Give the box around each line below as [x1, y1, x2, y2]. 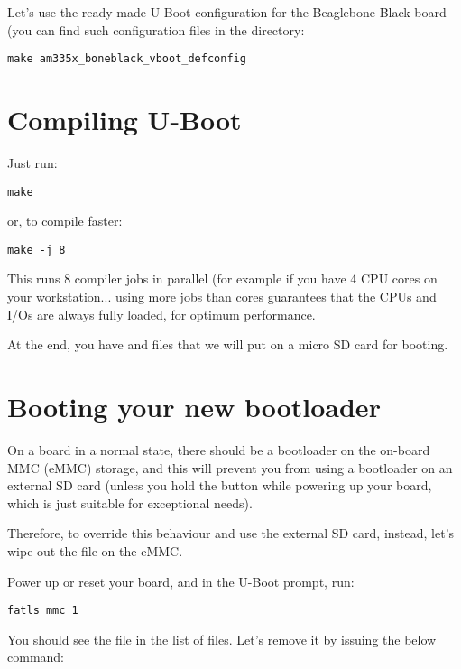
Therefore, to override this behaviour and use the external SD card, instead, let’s [7, 524, 455, 543]
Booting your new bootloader [7, 388, 381, 425]
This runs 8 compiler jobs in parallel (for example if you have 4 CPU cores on [7, 269, 438, 288]
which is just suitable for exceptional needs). [7, 493, 253, 512]
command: [7, 647, 64, 666]
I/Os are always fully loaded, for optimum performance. [7, 304, 316, 323]
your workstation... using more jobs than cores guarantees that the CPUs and [7, 287, 437, 306]
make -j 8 [7, 243, 66, 256]
